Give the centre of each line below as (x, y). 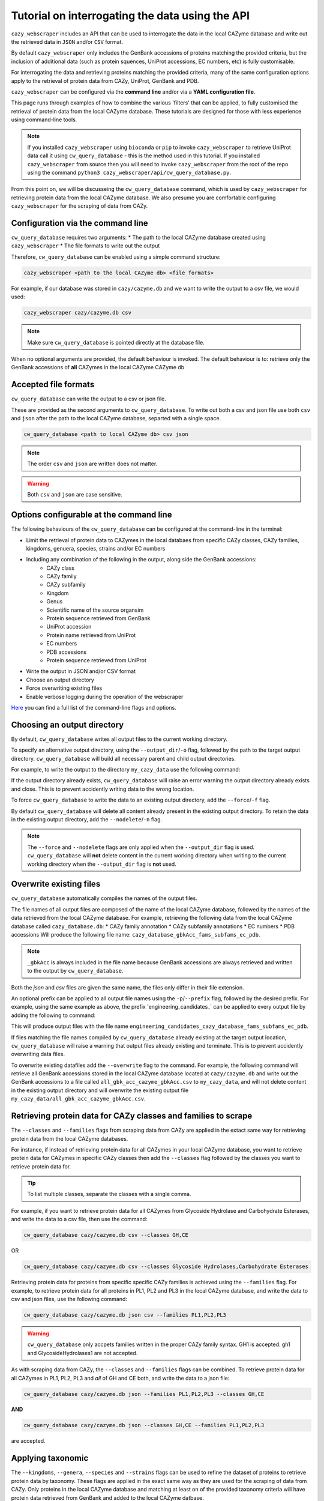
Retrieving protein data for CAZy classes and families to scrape (132, 1116)
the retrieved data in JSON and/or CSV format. (67, 41)
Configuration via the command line (79, 223)
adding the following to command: (53, 1015)
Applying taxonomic (50, 1458)
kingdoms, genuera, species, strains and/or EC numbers (96, 548)
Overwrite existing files (56, 884)
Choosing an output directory (67, 724)
